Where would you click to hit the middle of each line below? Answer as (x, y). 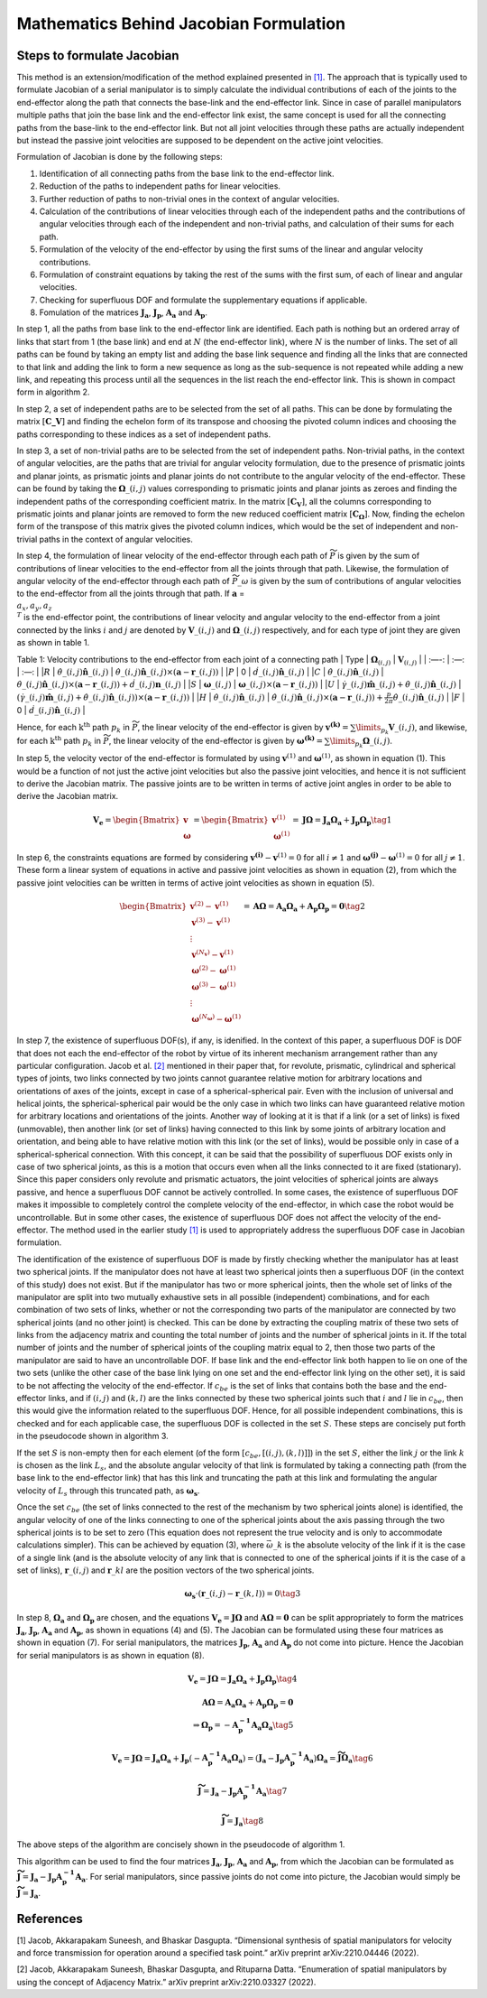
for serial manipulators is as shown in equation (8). (110, 1655)
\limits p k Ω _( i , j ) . (361, 743)
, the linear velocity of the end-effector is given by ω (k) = (216, 740)
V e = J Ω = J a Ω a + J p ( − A (160, 1759)
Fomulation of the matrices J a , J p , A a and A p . (123, 313)
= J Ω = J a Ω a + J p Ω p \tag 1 (342, 821)
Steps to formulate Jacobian (98, 56)
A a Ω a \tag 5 (272, 1726)
